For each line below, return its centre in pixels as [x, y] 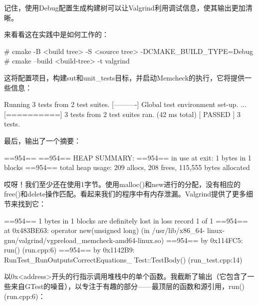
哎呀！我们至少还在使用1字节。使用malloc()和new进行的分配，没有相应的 [123, 184]
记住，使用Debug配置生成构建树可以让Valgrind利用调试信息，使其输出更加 [125, 7]
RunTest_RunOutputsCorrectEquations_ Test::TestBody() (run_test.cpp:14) [123, 259]
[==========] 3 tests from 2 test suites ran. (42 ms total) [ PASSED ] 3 [123, 114]
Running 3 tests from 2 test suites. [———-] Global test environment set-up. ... [125, 104]
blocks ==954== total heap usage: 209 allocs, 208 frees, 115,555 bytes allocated [127, 167]
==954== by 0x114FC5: [204, 240]
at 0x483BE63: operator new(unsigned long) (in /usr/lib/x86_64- [105, 230]
